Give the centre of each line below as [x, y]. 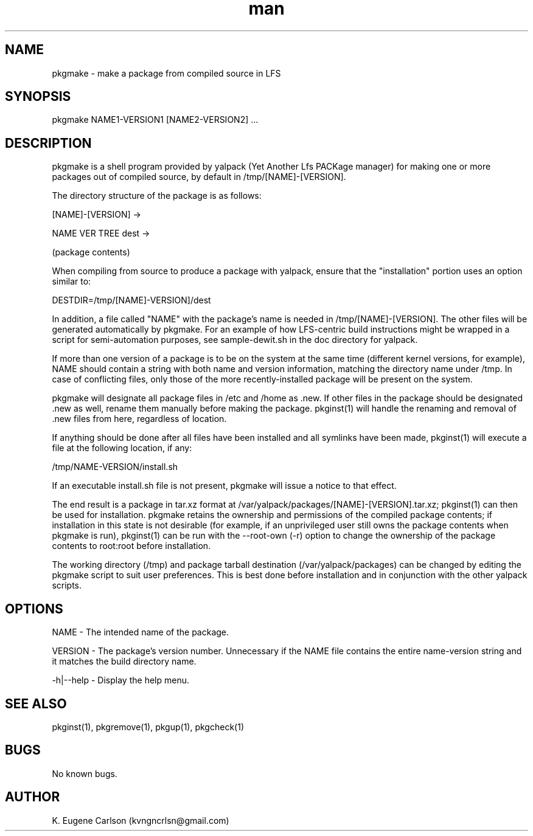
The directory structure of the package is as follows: [157, 196]
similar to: [71, 282]
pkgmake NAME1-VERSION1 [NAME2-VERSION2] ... [155, 120]
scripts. [67, 586]
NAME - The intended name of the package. [141, 632]
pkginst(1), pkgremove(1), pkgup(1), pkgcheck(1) [148, 727]
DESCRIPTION [48, 143]
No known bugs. [85, 773]
